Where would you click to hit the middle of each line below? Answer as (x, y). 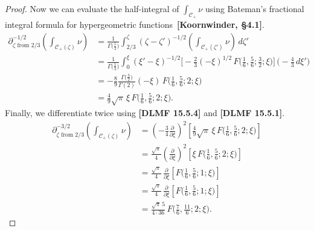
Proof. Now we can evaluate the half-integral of (92, 8)
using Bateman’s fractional (255, 8)
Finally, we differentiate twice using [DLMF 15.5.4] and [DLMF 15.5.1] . (145, 113)
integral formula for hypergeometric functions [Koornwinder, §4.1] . (135, 24)
